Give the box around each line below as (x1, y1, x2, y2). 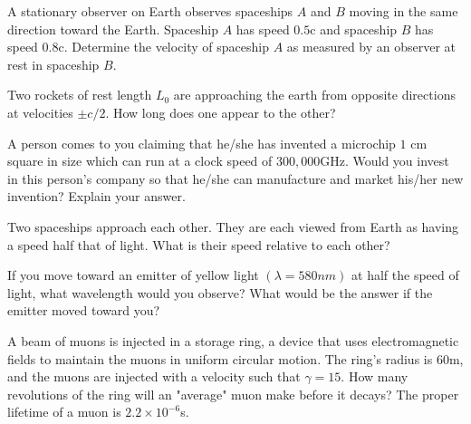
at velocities (7, 102, 73, 121)
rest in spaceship (7, 54, 100, 73)
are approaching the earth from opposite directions (173, 85, 456, 104)
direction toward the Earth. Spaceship (7, 19, 218, 38)
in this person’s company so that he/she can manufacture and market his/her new (7, 169, 464, 188)
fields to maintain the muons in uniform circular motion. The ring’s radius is (7, 349, 433, 368)
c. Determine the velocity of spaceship (58, 37, 270, 56)
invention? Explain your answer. (7, 187, 186, 206)
